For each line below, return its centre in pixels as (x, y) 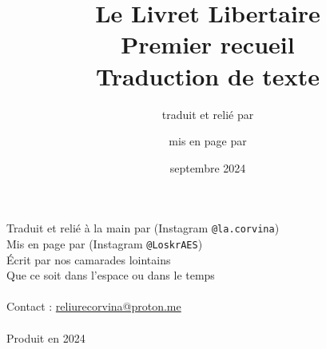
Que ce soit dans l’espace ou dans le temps (111, 275)
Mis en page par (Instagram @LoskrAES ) (105, 243)
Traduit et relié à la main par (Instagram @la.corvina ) (143, 228)
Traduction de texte (208, 75)
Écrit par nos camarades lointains (89, 259)
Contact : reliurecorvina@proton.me (94, 306)
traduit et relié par (208, 114)
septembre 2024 (208, 167)
